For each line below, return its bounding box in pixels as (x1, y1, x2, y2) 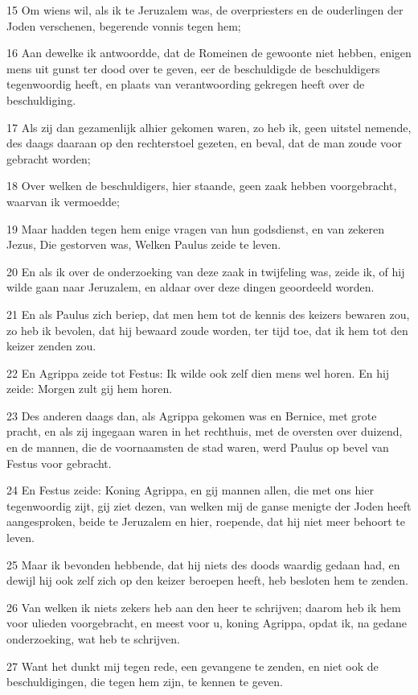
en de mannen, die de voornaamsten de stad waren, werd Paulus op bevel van (6, 439, 389, 456)
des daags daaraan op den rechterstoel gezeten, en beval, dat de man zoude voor (6, 134, 402, 151)
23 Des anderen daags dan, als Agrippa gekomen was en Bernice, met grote (6, 407, 377, 424)
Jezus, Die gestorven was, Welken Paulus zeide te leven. (6, 236, 281, 253)
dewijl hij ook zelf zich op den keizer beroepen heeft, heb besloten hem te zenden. (6, 572, 408, 589)
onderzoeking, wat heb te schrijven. (6, 631, 180, 647)
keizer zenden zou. (6, 337, 96, 354)
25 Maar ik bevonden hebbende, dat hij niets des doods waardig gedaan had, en (6, 556, 400, 573)
